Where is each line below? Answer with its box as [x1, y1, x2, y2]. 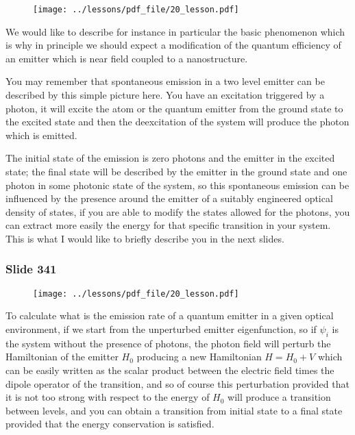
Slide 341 [5, 260, 57, 277]
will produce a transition [228, 390, 331, 404]
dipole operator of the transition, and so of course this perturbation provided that [5, 376, 350, 390]
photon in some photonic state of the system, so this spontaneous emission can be [5, 177, 350, 192]
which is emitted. [5, 127, 77, 142]
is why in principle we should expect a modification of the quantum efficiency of [5, 38, 341, 52]
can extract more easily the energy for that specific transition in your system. [5, 218, 331, 232]
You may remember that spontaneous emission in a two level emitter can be [5, 74, 325, 88]
